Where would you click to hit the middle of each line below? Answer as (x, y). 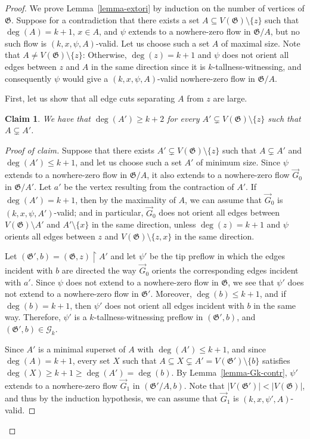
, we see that (251, 282)
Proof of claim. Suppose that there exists (80, 150)
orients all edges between (50, 236)
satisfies (276, 360)
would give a (85, 78)
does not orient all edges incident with (174, 305)
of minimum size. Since (238, 162)
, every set (91, 360)
